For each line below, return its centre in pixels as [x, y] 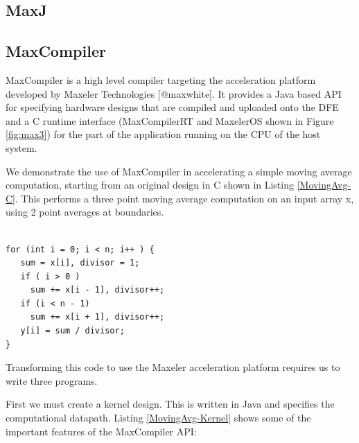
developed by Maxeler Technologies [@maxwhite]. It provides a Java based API [174, 93]
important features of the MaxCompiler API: [101, 431]
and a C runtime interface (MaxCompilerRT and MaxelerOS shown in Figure [170, 120]
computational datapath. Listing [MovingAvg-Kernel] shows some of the [158, 418]
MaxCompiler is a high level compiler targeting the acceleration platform [161, 79]
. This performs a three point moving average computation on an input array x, [185, 198]
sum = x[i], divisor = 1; [80, 263]
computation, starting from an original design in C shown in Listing [150, 185]
